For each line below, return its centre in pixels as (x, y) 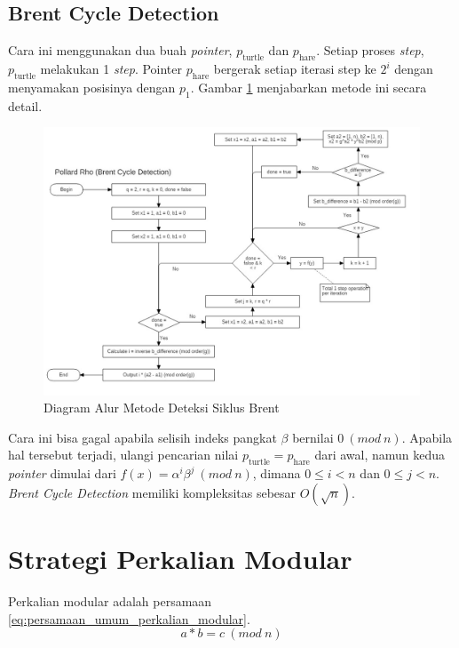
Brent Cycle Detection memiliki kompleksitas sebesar (152, 492)
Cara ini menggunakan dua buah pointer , (120, 50)
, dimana (277, 473)
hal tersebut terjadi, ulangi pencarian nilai (123, 455)
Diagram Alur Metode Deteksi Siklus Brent (162, 408)
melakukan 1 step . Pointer (111, 68)
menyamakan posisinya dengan (92, 87)
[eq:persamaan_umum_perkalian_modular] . (129, 618)
